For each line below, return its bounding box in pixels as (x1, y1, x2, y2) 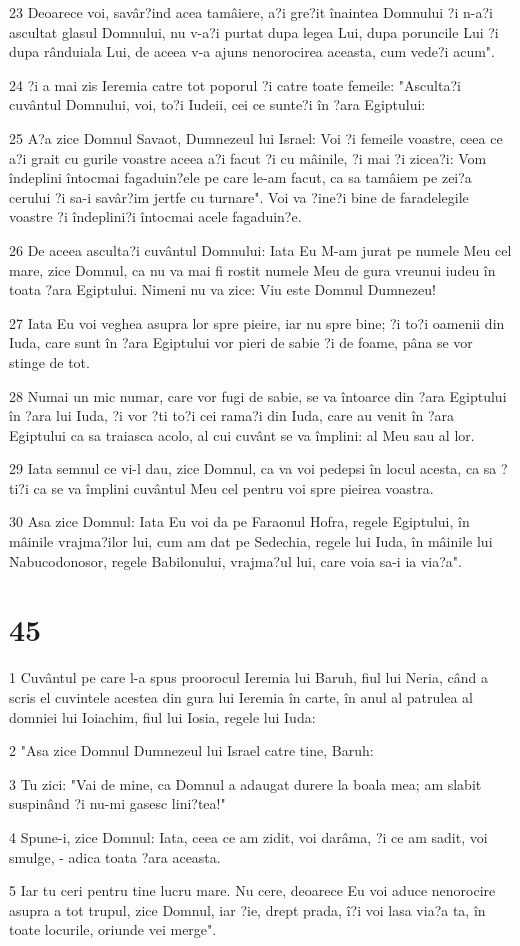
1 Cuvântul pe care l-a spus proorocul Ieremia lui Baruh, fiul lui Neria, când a (9, 667, 488, 688)
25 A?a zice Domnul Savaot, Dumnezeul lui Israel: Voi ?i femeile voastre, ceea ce (9, 127, 503, 148)
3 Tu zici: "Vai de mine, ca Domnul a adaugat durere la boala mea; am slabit (9, 773, 482, 794)
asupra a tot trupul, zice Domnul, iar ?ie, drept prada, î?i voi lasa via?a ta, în (9, 899, 486, 920)
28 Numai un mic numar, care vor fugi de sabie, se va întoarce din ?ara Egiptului (9, 385, 507, 406)
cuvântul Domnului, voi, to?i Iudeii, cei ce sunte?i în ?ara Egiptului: (9, 94, 426, 115)
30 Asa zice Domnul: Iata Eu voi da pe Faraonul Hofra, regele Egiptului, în (9, 511, 470, 532)
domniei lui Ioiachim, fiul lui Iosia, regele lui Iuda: (9, 706, 316, 727)
